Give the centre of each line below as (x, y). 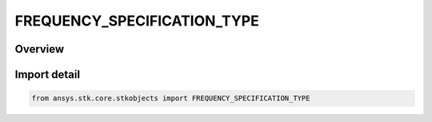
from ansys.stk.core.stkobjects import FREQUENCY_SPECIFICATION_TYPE (171, 98)
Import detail (47, 75)
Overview (40, 49)
